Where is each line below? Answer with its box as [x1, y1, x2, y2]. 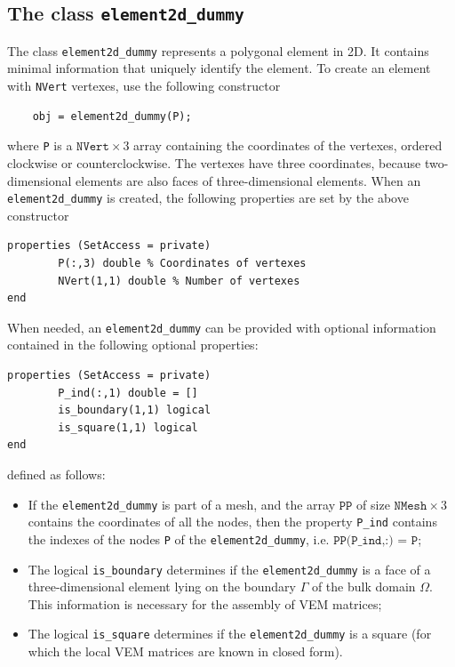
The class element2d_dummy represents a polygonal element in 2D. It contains [7, 41, 429, 60]
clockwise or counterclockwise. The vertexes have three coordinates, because [7, 153, 421, 172]
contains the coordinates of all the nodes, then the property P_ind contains [28, 512, 437, 531]
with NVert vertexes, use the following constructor [7, 76, 281, 95]
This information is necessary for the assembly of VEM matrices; [28, 594, 382, 613]
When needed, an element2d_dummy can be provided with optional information [7, 317, 436, 336]
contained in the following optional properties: [7, 335, 259, 354]
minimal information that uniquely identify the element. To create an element [7, 59, 431, 77]
